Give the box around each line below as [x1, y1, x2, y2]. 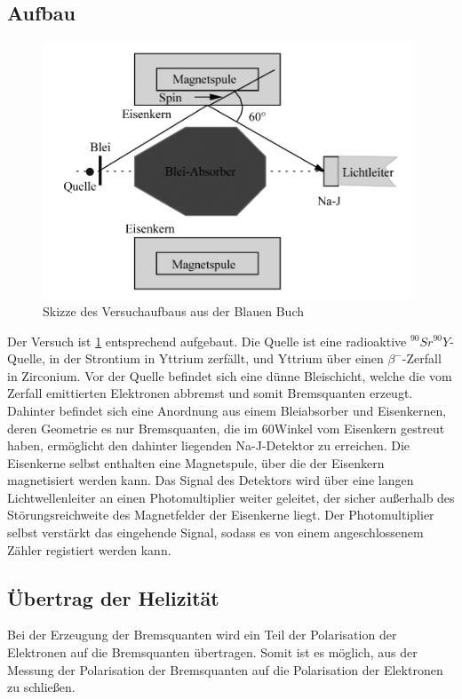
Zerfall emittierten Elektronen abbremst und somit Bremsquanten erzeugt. [7, 384, 413, 402]
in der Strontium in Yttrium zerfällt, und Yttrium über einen [49, 349, 384, 368]
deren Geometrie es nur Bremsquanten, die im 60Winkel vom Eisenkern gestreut [7, 418, 445, 437]
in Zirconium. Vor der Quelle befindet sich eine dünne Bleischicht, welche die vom [7, 366, 452, 385]
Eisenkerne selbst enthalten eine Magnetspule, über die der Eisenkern [7, 453, 385, 472]
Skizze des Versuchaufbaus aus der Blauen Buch [43, 301, 304, 320]
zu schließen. [7, 678, 76, 696]
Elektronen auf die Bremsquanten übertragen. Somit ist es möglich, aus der [7, 643, 418, 662]
